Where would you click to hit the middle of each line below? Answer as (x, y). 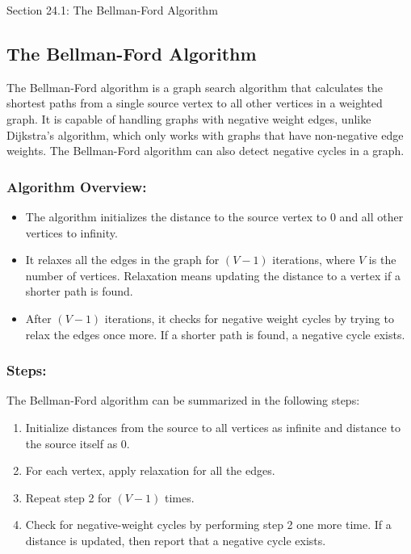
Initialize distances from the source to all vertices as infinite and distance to (213, 427)
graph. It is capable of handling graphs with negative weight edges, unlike (189, 118)
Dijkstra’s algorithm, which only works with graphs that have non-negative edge (205, 134)
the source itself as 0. (78, 443)
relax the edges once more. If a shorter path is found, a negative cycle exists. (215, 334)
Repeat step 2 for (68, 497)
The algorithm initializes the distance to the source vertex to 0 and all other (214, 216)
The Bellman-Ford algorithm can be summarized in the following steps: (183, 400)
